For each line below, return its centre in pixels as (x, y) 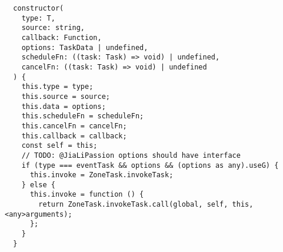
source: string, (53, 28)
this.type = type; (57, 87)
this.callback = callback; (74, 136)
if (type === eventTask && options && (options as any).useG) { (150, 165)
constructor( (39, 8)
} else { (38, 185)
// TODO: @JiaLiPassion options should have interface (131, 155)
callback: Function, (61, 37)
